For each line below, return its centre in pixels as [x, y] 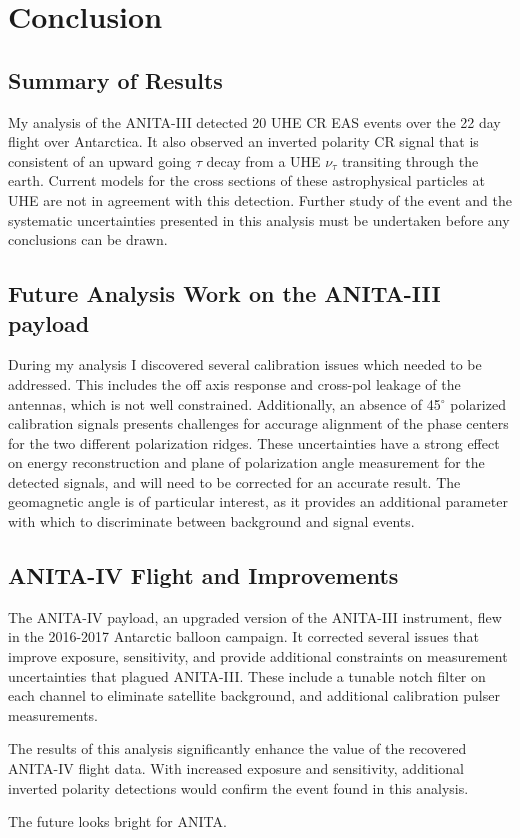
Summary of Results [115, 79]
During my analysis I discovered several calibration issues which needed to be [245, 364]
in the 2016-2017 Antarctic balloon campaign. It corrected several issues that [243, 636]
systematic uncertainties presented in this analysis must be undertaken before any [259, 219]
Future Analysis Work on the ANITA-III [224, 293]
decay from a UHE [263, 160]
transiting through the [410, 160]
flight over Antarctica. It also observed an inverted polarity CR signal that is [243, 141]
